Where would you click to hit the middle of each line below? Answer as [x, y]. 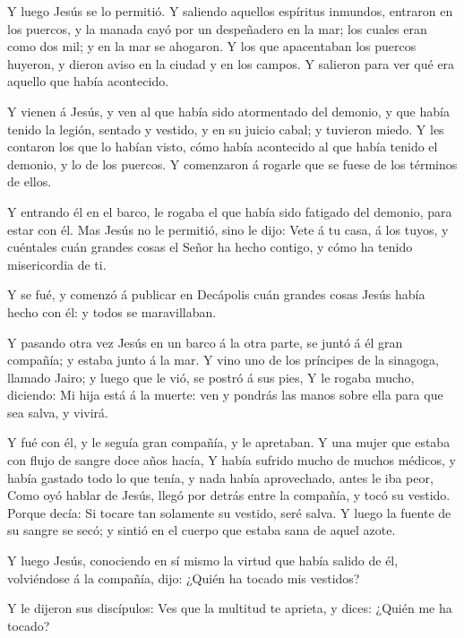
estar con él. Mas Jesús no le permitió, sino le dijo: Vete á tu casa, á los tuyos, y [228, 229]
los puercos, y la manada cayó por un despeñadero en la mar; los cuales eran [217, 28]
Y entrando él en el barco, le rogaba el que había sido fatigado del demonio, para [230, 211]
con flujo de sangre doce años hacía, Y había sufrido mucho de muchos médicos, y [232, 460]
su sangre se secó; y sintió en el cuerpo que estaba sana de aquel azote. [202, 530]
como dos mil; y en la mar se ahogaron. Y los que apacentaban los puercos [212, 46]
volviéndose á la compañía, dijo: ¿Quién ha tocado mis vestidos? [184, 578]
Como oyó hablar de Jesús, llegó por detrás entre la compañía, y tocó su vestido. [229, 495]
